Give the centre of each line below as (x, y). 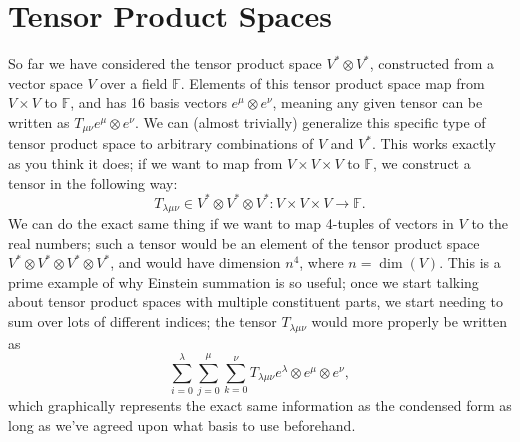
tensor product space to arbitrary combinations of (161, 143)
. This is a (470, 262)
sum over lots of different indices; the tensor (142, 321)
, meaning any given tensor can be (377, 102)
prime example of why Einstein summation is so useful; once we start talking (243, 281)
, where (321, 262)
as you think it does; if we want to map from (145, 162)
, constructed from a (431, 63)
